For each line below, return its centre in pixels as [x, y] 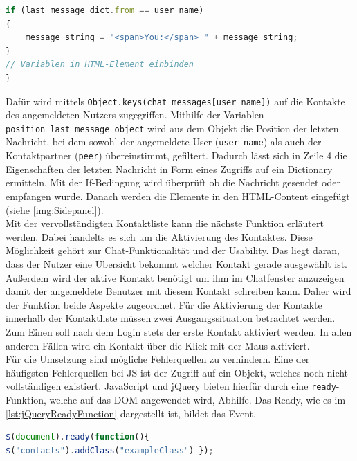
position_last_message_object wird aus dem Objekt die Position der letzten [172, 128]
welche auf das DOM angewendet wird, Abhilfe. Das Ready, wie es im [198, 399]
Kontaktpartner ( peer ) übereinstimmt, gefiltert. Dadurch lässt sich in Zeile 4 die [176, 155]
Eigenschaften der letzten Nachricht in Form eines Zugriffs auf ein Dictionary [169, 169]
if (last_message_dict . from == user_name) [105, 10]
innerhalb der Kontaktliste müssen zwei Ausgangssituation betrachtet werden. [171, 318]
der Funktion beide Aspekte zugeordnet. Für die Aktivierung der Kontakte [164, 304]
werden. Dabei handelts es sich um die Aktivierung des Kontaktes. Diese [159, 236]
